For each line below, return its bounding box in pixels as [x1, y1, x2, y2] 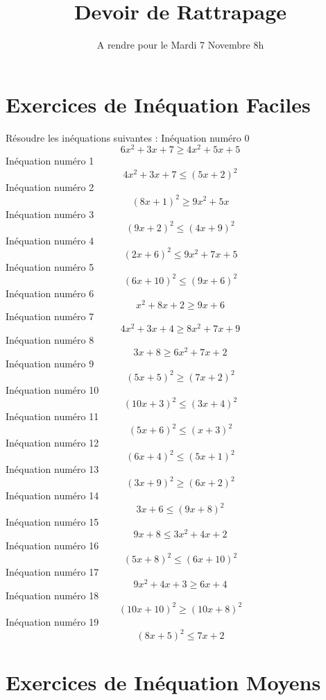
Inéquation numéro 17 [6, 565, 99, 579]
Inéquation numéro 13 [6, 462, 99, 476]
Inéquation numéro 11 [6, 409, 99, 423]
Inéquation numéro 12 [6, 435, 99, 450]
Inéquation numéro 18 [6, 587, 99, 602]
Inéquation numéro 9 [6, 356, 94, 370]
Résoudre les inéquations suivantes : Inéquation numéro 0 [6, 130, 250, 144]
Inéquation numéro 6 [6, 285, 94, 300]
